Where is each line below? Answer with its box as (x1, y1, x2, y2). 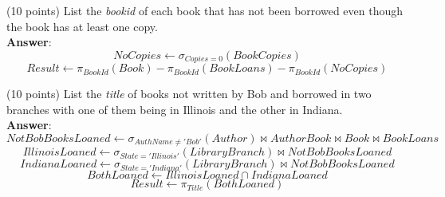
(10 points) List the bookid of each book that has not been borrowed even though (6, 2, 404, 18)
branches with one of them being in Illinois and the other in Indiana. (6, 100, 343, 117)
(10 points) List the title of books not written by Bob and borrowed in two (6, 85, 372, 102)
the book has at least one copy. (6, 18, 158, 34)
